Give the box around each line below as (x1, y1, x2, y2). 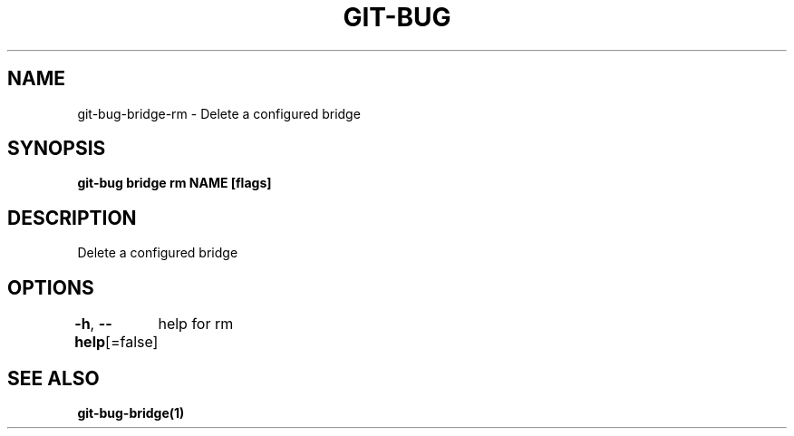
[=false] (105, 333, 159, 352)
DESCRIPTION (7, 206, 137, 229)
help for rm (158, 315, 234, 334)
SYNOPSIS (7, 137, 106, 160)
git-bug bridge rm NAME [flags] (77, 175, 272, 191)
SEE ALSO (7, 366, 100, 390)
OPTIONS (7, 276, 94, 299)
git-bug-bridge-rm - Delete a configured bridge (77, 105, 361, 121)
